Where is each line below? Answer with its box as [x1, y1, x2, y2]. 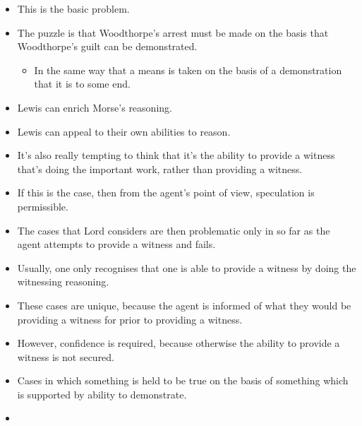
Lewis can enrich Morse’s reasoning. [17, 100, 172, 114]
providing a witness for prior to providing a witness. [17, 312, 243, 326]
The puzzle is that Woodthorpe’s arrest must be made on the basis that [17, 25, 329, 40]
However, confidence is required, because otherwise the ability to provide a [17, 336, 340, 350]
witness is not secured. [17, 349, 115, 364]
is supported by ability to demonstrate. [17, 386, 187, 401]
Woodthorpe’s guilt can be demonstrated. [17, 39, 198, 54]
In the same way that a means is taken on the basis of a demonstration [34, 62, 342, 77]
